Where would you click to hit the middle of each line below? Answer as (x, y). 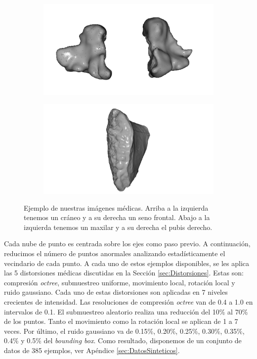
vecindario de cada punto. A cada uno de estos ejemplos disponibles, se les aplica (127, 263)
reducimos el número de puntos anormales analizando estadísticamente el (115, 253)
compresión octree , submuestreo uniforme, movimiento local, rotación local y (120, 282)
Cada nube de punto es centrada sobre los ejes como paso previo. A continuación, (127, 244)
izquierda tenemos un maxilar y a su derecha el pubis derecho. (118, 227)
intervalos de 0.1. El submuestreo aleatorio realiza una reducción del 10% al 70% (126, 311)
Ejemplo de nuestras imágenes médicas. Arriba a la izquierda (116, 207)
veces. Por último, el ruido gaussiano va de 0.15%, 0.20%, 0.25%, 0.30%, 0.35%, (124, 331)
